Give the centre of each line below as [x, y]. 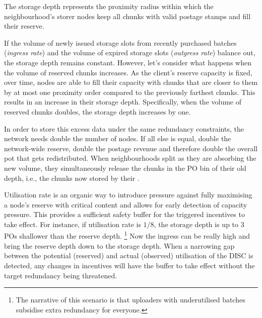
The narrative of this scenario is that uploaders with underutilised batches [130, 300]
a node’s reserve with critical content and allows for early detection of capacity [126, 204]
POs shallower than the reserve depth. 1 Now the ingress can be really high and [127, 235]
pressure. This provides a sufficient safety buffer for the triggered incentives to [124, 214]
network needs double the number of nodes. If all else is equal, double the [118, 138]
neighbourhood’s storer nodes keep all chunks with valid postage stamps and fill [127, 16]
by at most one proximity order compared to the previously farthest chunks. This [130, 92]
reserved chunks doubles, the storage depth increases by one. [97, 111]
